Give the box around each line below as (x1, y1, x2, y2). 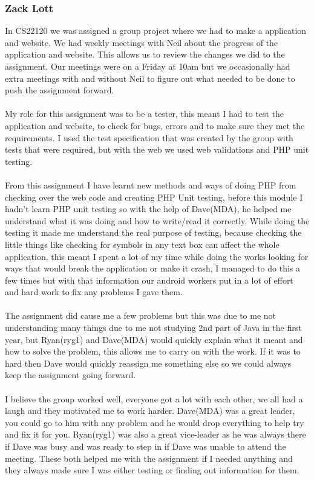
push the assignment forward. (5, 84, 114, 96)
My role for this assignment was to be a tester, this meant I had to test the (5, 107, 284, 120)
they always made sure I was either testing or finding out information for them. (5, 464, 299, 476)
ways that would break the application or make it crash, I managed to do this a (5, 262, 300, 275)
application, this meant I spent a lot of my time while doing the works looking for (5, 250, 309, 262)
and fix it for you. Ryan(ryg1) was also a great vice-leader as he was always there (5, 428, 306, 441)
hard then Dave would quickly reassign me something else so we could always (5, 356, 292, 369)
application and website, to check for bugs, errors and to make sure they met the (5, 119, 305, 132)
